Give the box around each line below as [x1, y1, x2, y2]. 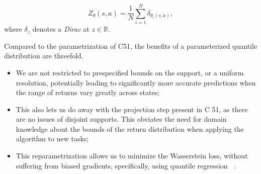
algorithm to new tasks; [16, 133, 89, 144]
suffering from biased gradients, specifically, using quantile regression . [16, 160, 236, 170]
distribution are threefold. [4, 50, 83, 61]
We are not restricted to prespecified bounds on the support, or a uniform [16, 67, 244, 77]
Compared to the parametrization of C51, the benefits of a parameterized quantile [4, 40, 257, 51]
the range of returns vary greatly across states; [16, 87, 160, 98]
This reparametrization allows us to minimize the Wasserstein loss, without [16, 150, 248, 161]
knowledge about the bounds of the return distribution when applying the [16, 123, 244, 134]
